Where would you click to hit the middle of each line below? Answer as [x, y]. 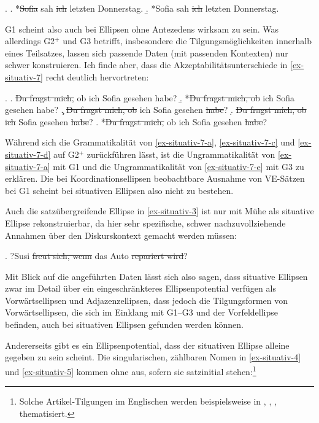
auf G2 [66, 154]
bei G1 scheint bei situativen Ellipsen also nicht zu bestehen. [119, 190]
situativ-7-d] [28, 154]
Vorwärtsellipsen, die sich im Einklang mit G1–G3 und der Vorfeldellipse [142, 312]
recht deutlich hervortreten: [97, 76]
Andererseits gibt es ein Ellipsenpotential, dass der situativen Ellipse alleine [147, 345]
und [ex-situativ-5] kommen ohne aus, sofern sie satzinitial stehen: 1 [131, 370]
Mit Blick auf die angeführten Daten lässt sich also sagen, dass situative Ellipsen [156, 276]
